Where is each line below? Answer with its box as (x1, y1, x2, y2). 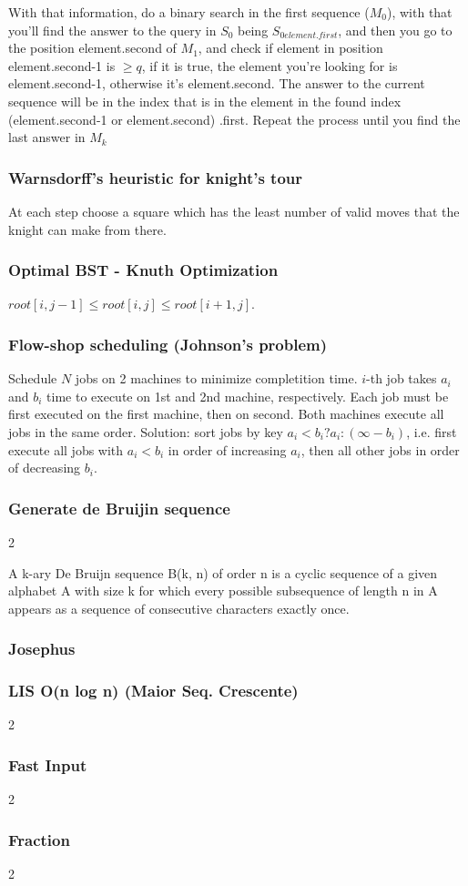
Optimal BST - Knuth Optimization (8, 259, 279, 281)
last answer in (8, 127, 86, 147)
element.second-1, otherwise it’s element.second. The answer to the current (8, 74, 425, 93)
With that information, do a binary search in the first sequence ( (8, 3, 370, 21)
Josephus (8, 637, 76, 660)
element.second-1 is (8, 56, 116, 75)
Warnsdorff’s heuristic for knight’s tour (8, 166, 303, 188)
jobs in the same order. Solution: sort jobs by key (8, 422, 283, 441)
